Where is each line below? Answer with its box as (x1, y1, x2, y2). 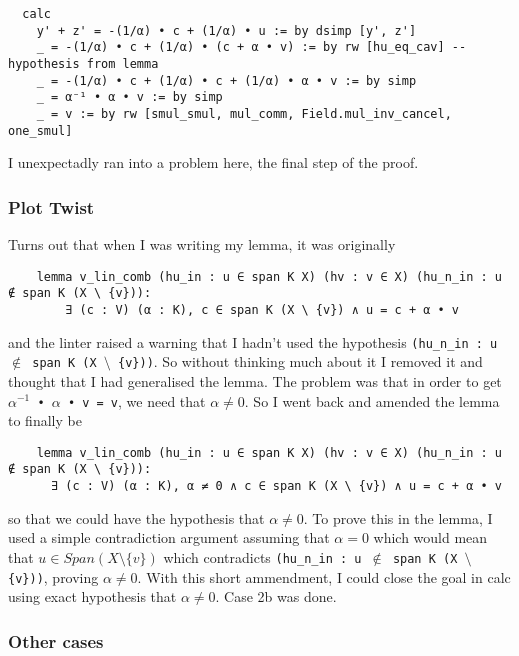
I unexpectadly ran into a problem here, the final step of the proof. (8, 152, 419, 173)
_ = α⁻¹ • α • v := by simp (36, 90, 223, 105)
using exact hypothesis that (8, 586, 177, 607)
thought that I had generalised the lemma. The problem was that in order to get (8, 370, 502, 391)
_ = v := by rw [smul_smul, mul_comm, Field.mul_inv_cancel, (36, 106, 452, 121)
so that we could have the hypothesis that (8, 507, 265, 528)
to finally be (8, 410, 82, 431)
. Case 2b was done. (215, 586, 337, 607)
